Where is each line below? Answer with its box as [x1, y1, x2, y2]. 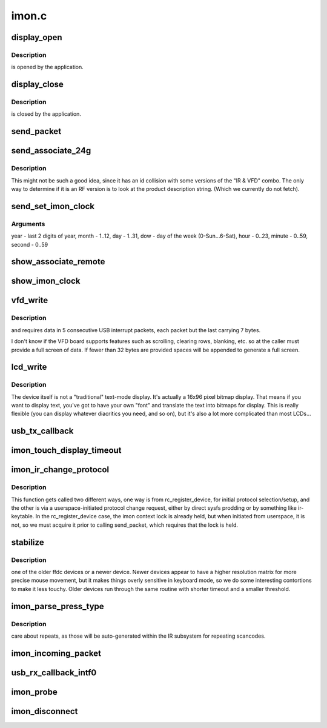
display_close [11, 79, 64, 90]
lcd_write [11, 362, 47, 372]
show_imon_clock [11, 276, 81, 286]
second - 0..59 [11, 241, 48, 248]
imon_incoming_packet [11, 648, 101, 658]
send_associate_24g [11, 145, 91, 156]
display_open [11, 32, 63, 42]
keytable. [11, 513, 35, 520]
